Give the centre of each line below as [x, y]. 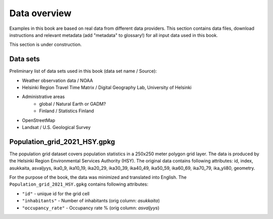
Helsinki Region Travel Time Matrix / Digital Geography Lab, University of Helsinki [107, 87]
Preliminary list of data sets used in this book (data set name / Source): [83, 71]
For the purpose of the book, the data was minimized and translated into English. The [98, 178]
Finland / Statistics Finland [67, 111]
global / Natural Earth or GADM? [73, 104]
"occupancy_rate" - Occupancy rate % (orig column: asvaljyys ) [91, 208]
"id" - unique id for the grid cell [56, 193]
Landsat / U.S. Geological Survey [56, 127]
